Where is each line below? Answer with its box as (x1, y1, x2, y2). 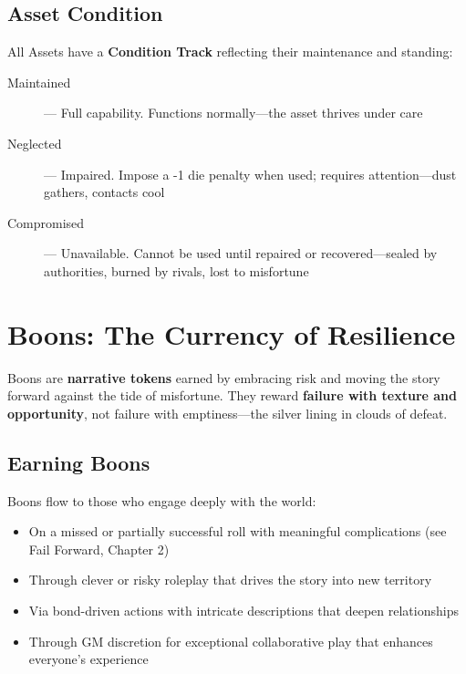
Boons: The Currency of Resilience (7, 315, 456, 352)
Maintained (7, 72, 71, 91)
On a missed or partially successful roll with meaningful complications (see (28, 522, 447, 541)
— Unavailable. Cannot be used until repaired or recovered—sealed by (44, 244, 438, 263)
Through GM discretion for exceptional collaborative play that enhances (28, 631, 433, 650)
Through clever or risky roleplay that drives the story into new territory (28, 570, 432, 589)
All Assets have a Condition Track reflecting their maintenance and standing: (7, 42, 453, 61)
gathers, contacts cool (44, 182, 165, 202)
